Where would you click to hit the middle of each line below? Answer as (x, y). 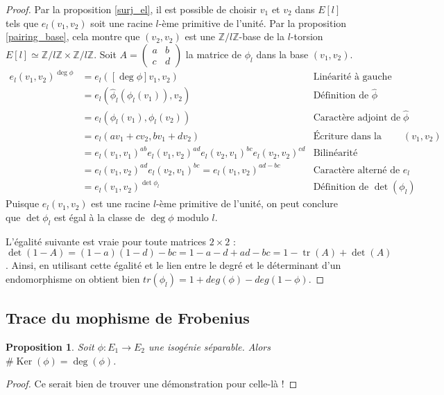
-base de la (262, 36)
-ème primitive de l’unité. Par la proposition (253, 23)
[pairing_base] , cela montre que (73, 36)
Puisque (23, 203)
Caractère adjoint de (357, 117)
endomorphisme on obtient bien (73, 278)
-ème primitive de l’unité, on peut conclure (247, 203)
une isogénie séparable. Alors (210, 346)
